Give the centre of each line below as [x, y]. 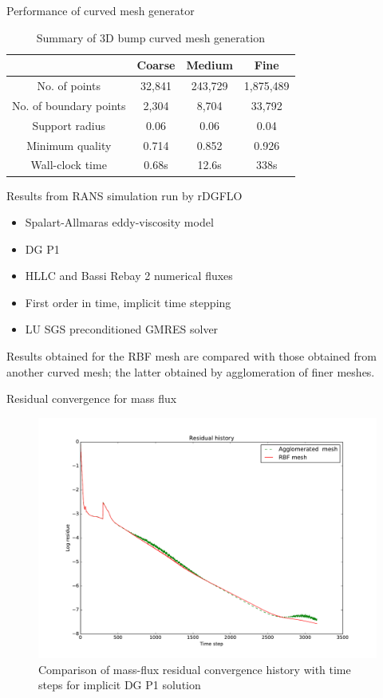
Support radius [69, 125]
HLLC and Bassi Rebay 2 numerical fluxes [129, 276]
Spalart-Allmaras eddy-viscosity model [119, 222]
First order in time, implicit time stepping [128, 302]
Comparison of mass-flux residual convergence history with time [195, 669]
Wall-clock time [69, 165]
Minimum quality [69, 145]
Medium [209, 65]
